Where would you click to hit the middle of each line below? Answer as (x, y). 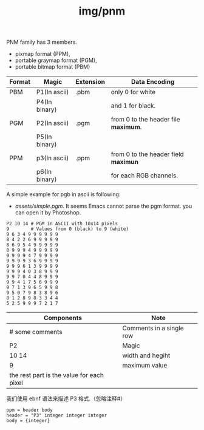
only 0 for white (133, 92)
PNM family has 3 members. (42, 42)
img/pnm (102, 11)
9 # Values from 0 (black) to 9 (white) (68, 229)
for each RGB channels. (144, 176)
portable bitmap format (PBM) (53, 67)
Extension (90, 82)
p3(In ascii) (53, 158)
